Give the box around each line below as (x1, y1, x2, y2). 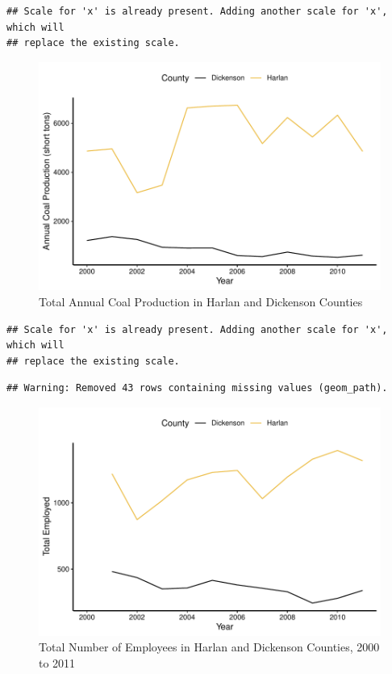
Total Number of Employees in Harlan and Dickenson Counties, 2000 (39, 638, 380, 655)
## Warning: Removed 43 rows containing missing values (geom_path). (6, 382, 388, 394)
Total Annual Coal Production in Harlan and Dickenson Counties (39, 293, 363, 310)
